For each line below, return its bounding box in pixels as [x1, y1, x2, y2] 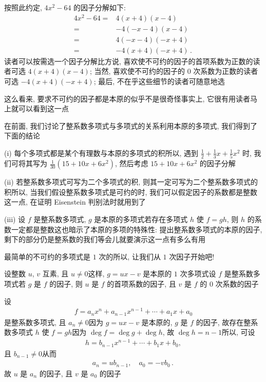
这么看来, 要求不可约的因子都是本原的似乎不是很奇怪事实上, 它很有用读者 [4, 93, 251, 104]
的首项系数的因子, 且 [107, 278, 176, 289]
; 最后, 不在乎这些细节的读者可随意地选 [93, 75, 225, 86]
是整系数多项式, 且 [4, 316, 66, 327]
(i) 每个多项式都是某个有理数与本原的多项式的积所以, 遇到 [4, 147, 198, 158]
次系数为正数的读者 [193, 66, 258, 76]
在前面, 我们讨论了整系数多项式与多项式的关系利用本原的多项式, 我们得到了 [4, 120, 258, 131]
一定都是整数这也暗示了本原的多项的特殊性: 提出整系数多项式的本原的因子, [11, 224, 262, 234]
